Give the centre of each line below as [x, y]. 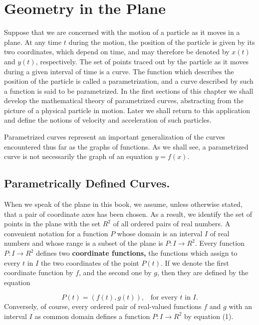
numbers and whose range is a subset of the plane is [84, 243]
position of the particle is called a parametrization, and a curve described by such [129, 81]
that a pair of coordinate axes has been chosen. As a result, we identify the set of [128, 214]
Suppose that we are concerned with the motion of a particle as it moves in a [122, 32]
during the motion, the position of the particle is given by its [162, 42]
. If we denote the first [195, 262]
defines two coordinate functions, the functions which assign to [137, 253]
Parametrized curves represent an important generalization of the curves [115, 137]
